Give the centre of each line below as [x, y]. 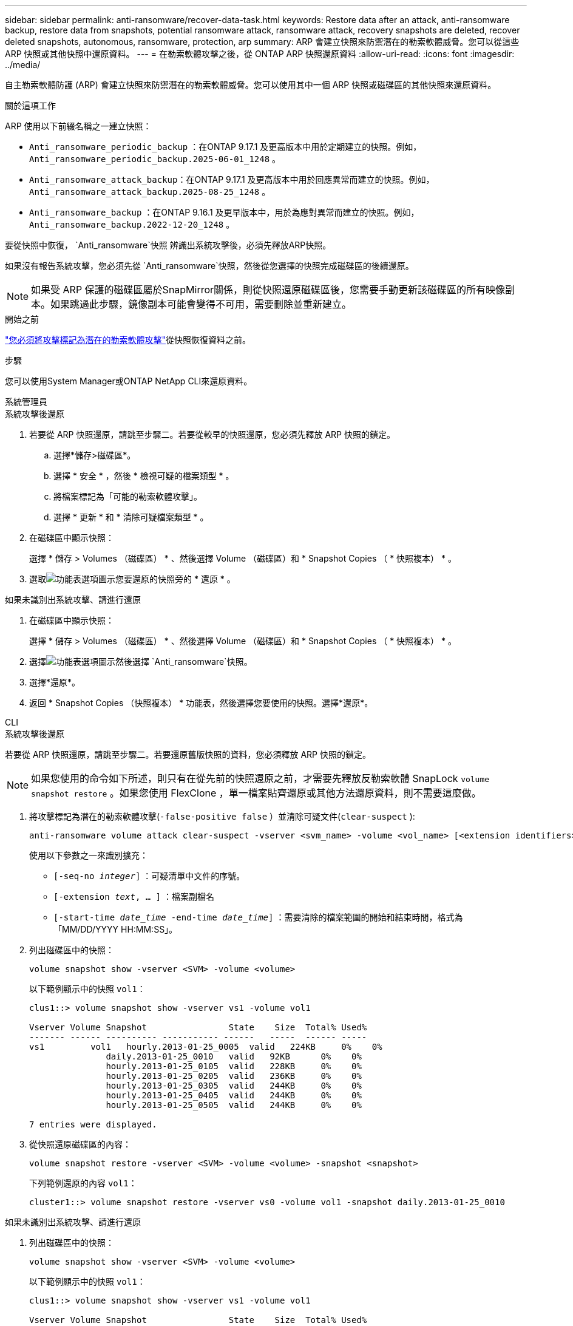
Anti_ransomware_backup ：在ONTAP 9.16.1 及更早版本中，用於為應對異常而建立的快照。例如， [224, 212]
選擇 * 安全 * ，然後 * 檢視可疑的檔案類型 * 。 [144, 476]
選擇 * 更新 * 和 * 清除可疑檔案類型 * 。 [131, 517]
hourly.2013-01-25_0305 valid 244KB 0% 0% [234, 1086]
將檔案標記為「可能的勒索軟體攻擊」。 [128, 496]
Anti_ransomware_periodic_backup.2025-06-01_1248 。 [155, 159]
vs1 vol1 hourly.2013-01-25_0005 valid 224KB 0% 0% [206, 1047]
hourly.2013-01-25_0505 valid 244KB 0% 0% [234, 1105]
